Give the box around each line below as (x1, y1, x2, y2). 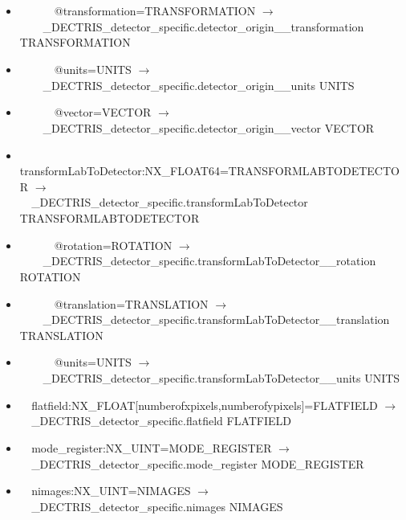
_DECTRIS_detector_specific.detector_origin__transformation (43, 18, 364, 35)
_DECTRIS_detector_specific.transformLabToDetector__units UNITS (43, 370, 400, 387)
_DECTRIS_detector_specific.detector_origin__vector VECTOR (43, 119, 375, 136)
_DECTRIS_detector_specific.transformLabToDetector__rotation (43, 252, 376, 269)
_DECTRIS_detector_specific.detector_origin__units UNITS (43, 76, 355, 93)
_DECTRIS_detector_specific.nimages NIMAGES (31, 498, 283, 515)
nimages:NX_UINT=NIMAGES (31, 482, 191, 499)
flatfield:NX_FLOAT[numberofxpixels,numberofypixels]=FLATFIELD (31, 396, 378, 413)
